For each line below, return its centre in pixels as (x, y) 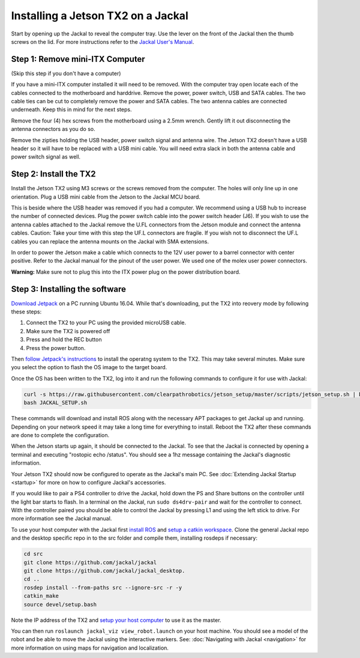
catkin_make (41, 596)
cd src (33, 554)
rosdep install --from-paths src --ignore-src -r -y (103, 587)
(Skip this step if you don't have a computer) (66, 73)
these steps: (26, 312)
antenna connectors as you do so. (53, 129)
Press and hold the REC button (64, 340)
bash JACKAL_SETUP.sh (55, 403)
